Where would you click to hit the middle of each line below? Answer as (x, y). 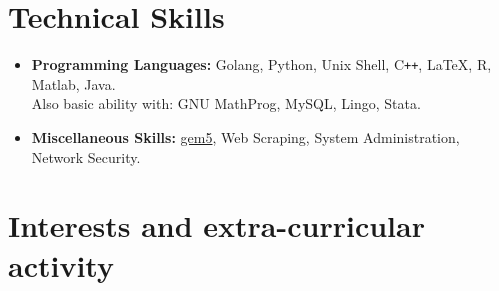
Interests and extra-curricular (216, 225)
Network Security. (86, 156)
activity (61, 264)
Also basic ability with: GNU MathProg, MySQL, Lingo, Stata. (226, 103)
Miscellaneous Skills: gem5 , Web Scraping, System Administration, (245, 136)
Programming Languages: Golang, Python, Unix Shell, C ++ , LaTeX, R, (261, 64)
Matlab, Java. (73, 83)
